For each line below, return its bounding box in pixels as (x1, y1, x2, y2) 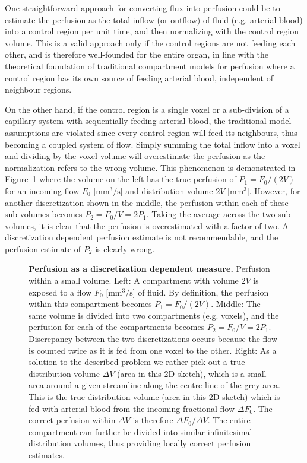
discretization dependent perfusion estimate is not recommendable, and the (5, 231, 278, 243)
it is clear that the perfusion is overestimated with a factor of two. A (39, 219, 289, 231)
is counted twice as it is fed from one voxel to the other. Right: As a (29, 344, 277, 356)
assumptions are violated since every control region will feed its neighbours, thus (5, 126, 297, 138)
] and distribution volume (120, 184, 213, 196)
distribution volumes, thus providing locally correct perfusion (29, 437, 251, 449)
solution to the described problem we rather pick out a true (29, 356, 245, 368)
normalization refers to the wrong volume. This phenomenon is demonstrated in (5, 161, 296, 173)
